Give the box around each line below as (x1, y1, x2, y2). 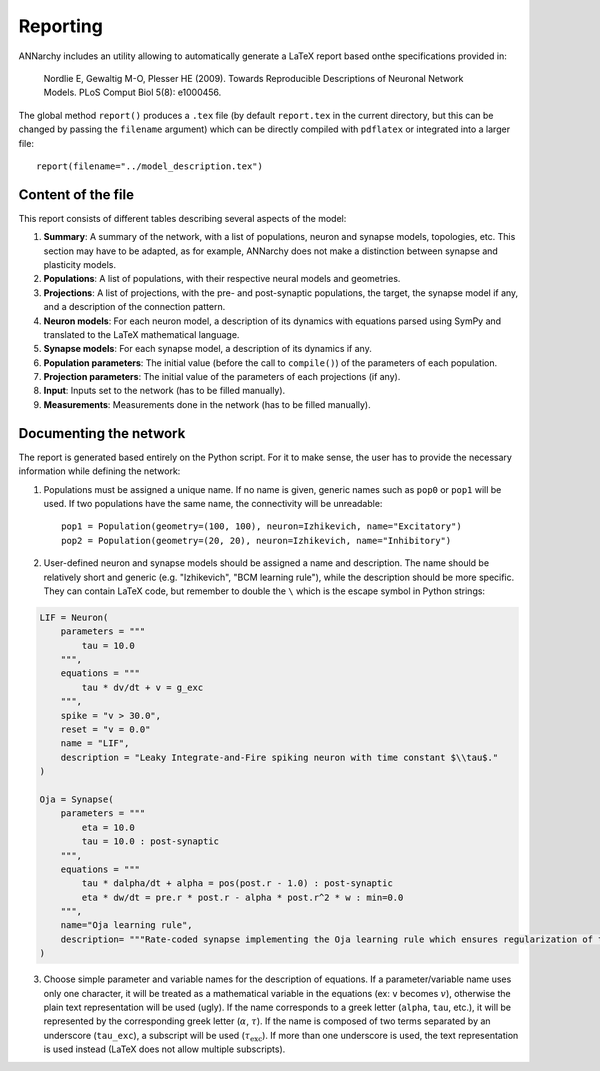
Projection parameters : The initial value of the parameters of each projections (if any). (43, 371, 401, 383)
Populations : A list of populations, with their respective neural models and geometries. (43, 273, 401, 285)
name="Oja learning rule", (60, 920, 194, 931)
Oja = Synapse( (39, 793, 114, 805)
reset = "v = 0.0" (60, 724, 151, 735)
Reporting (18, 15, 104, 37)
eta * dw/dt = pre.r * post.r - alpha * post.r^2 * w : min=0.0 (81, 891, 404, 903)
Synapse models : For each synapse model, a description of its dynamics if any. (43, 343, 372, 355)
